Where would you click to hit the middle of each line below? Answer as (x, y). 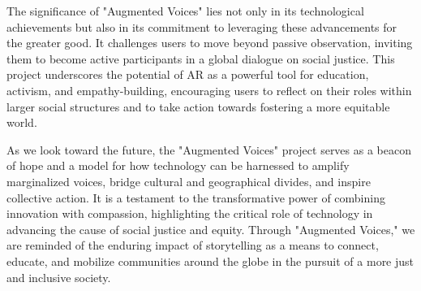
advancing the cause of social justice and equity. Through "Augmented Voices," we (211, 229)
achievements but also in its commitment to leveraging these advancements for (202, 26)
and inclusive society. (59, 277)
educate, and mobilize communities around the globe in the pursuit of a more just (210, 261)
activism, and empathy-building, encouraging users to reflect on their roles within (209, 90)
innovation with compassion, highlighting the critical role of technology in (190, 213)
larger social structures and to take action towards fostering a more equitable (198, 106)
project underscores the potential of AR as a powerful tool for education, (188, 74)
